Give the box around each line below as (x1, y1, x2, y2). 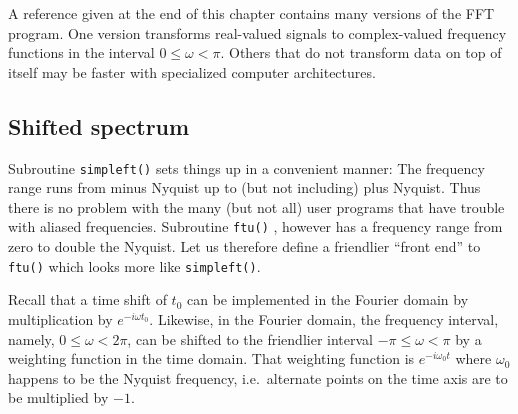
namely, (8, 328, 55, 349)
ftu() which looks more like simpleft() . (8, 255, 261, 276)
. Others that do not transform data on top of (220, 42, 502, 63)
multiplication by (8, 308, 113, 329)
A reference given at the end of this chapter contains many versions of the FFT (8, 3, 495, 23)
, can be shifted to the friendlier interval (127, 328, 373, 349)
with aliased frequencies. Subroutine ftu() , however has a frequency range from (8, 216, 503, 237)
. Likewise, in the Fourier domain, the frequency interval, (149, 308, 499, 329)
